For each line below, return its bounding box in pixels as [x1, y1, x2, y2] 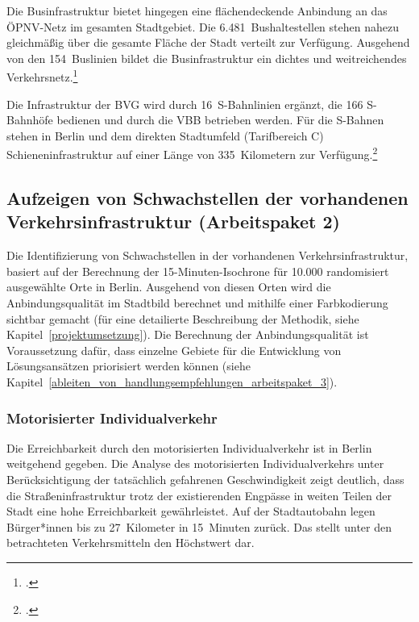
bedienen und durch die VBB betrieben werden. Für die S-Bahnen [56, 111, 384, 128]
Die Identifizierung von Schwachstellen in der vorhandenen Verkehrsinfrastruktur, [6, 247, 409, 264]
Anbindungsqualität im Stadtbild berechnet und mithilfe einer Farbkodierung [6, 294, 388, 311]
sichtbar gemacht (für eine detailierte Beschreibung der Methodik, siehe [6, 310, 359, 327]
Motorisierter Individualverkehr [6, 407, 218, 428]
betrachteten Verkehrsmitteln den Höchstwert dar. [6, 534, 255, 551]
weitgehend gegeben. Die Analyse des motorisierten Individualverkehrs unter [6, 455, 384, 472]
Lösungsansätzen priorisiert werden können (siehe [6, 357, 251, 374]
